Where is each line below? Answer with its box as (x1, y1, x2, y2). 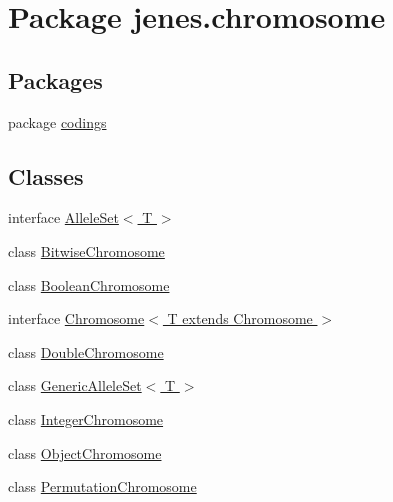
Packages (8, 64, 103, 95)
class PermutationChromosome (8, 476, 197, 497)
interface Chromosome (8, 308, 145, 329)
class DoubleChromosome (8, 341, 164, 362)
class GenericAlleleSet (8, 375, 142, 396)
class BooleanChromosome (8, 274, 170, 295)
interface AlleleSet (8, 207, 119, 228)
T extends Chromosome (167, 308, 313, 329)
